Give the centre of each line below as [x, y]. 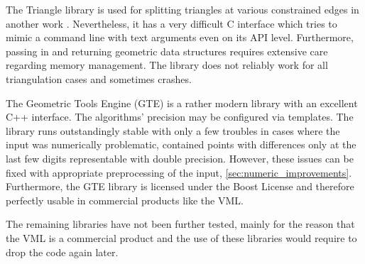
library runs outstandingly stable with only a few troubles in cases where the [173, 130]
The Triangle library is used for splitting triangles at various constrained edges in [182, 9]
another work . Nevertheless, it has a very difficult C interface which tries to [171, 23]
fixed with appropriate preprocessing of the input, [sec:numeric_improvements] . [179, 172]
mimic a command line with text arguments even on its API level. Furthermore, [180, 37]
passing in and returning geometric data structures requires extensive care [167, 51]
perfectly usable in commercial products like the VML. [125, 200]
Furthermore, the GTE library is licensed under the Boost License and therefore [180, 186]
